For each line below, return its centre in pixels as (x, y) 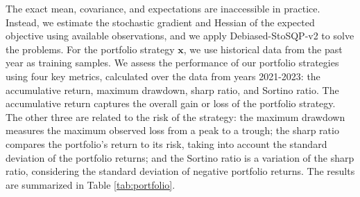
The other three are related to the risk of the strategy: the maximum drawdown (175, 116)
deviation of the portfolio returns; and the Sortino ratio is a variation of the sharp (180, 157)
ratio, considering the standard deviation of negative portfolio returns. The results (180, 171)
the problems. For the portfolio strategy (90, 49)
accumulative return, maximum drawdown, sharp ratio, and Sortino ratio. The (172, 90)
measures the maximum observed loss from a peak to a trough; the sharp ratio (172, 130)
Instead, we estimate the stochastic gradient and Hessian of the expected (160, 22)
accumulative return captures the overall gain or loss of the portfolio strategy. (171, 103)
